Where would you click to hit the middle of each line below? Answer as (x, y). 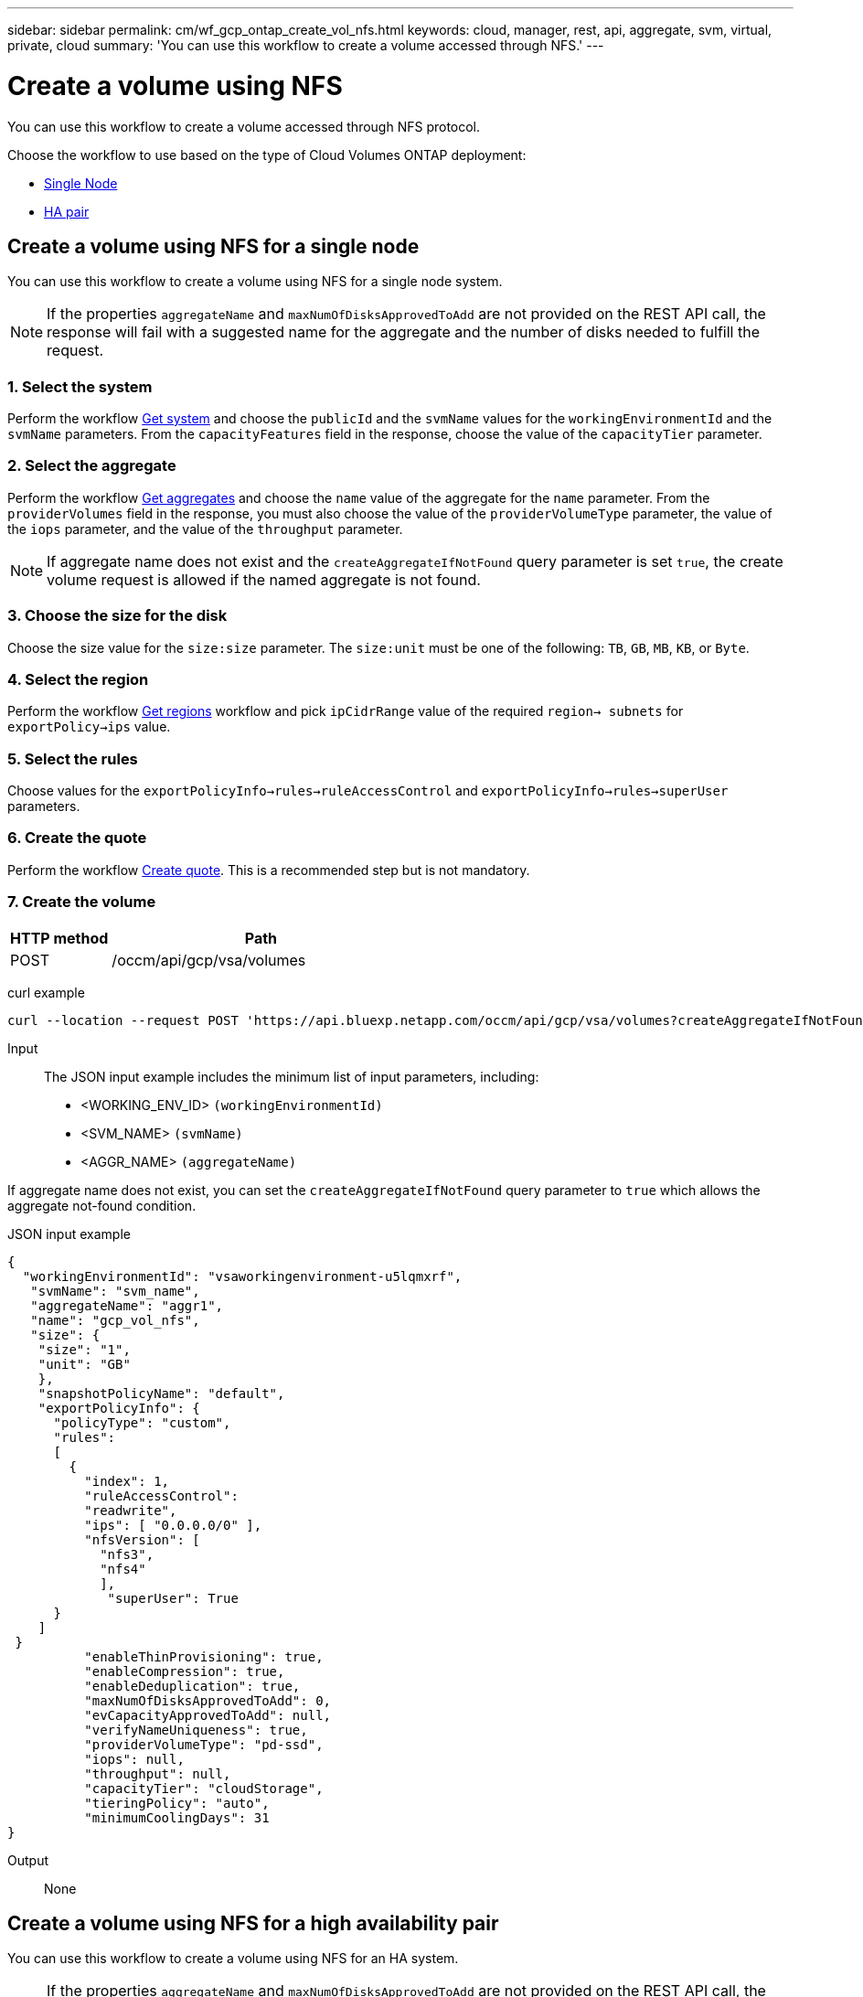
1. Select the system (80, 386)
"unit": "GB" (84, 1364)
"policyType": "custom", (142, 1422)
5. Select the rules (73, 758)
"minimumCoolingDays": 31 (177, 1817)
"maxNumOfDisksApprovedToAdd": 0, (208, 1700)
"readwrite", (131, 1510)
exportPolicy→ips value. (89, 727)
